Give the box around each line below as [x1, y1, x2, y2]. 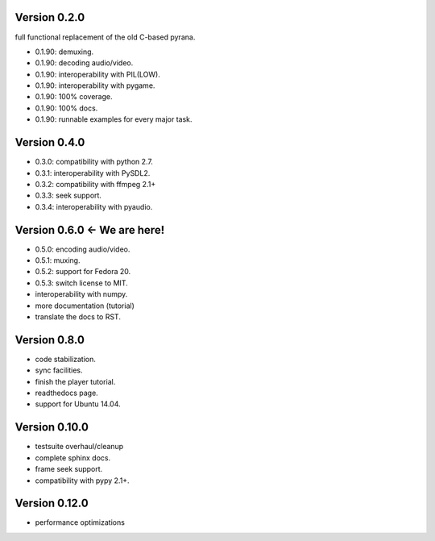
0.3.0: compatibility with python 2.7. [35, 157, 153, 167]
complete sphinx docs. [35, 452, 111, 463]
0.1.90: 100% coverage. [35, 92, 113, 102]
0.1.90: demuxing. [35, 47, 94, 56]
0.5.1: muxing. [35, 256, 81, 265]
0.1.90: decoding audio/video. [35, 58, 134, 68]
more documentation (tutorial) [35, 301, 135, 310]
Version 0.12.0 [14, 497, 89, 510]
